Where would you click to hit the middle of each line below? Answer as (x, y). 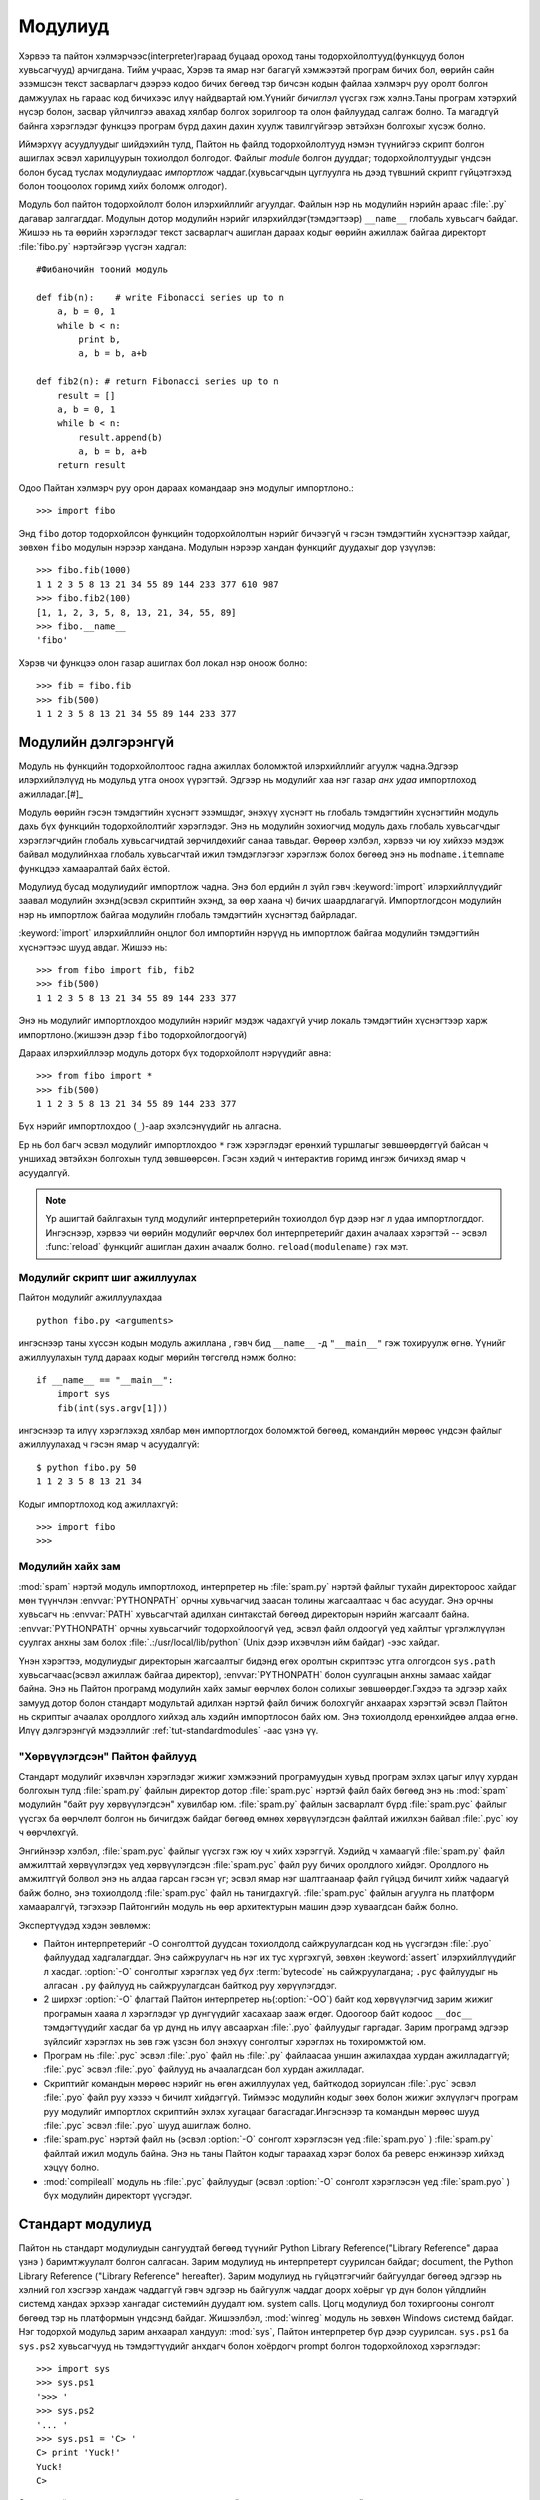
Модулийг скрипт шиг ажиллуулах (107, 1277)
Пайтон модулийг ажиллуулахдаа (90, 1297)
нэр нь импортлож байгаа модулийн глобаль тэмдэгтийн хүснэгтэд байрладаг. (188, 914)
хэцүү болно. (71, 2167)
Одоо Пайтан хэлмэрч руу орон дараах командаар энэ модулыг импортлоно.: (186, 487)
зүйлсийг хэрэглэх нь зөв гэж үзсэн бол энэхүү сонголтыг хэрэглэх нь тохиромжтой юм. (235, 2041)
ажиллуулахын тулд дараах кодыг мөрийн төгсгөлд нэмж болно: (157, 1357)
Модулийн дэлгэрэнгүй (96, 741)
